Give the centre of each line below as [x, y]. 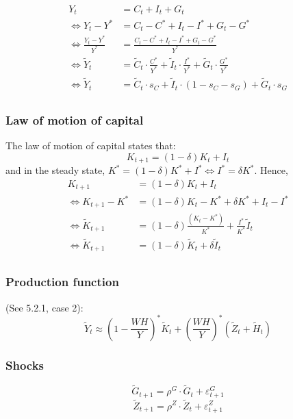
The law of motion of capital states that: [91, 145]
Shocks [25, 365]
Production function [62, 282]
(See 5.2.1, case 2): [44, 307]
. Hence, [271, 170]
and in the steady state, [55, 170]
